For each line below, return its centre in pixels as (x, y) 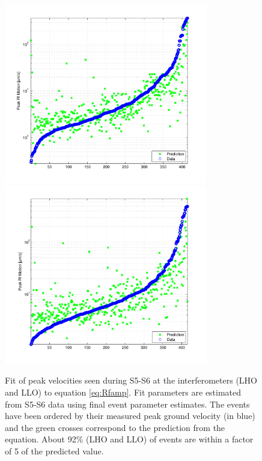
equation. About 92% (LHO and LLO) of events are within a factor (129, 439)
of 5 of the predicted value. (54, 451)
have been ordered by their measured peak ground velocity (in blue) (130, 416)
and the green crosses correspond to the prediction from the (115, 427)
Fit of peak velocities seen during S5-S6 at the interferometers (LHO (131, 380)
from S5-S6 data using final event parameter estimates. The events (127, 404)
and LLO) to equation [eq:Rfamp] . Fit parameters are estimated (123, 392)
